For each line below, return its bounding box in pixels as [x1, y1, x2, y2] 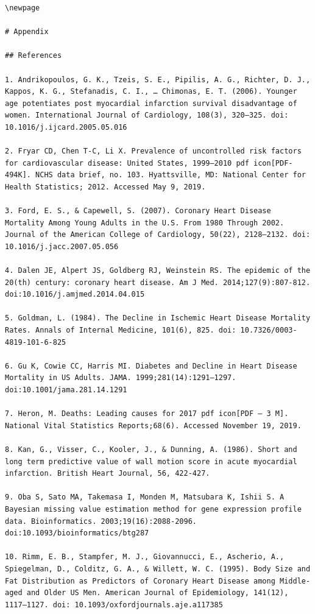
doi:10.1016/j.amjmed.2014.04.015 [5, 290, 145, 299]
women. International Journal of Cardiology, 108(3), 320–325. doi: [5, 111, 289, 120]
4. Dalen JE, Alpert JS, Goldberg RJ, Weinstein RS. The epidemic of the [5, 266, 311, 275]
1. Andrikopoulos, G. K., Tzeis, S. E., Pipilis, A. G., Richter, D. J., [5, 75, 311, 84]
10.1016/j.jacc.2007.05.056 [5, 242, 119, 251]
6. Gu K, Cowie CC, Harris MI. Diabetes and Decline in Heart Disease [5, 361, 297, 370]
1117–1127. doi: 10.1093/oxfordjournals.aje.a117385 [5, 600, 223, 609]
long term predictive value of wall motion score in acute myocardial [5, 457, 297, 466]
